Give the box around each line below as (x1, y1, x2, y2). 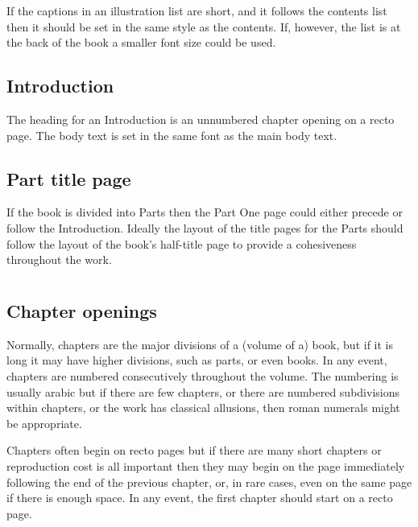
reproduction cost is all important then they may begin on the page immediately (6, 457, 405, 474)
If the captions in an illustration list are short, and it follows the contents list (6, 2, 387, 19)
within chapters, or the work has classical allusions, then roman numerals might (6, 399, 400, 416)
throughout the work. (6, 251, 112, 268)
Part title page (6, 166, 131, 191)
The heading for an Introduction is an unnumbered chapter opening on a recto (6, 110, 395, 127)
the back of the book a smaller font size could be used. (6, 34, 276, 51)
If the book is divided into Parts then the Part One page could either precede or (6, 204, 403, 220)
